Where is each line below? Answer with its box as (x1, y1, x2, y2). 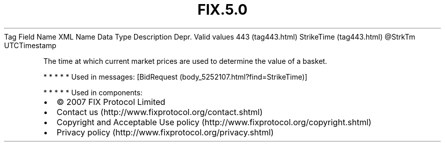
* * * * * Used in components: (43, 88, 143, 97)
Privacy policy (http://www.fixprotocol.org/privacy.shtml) (56, 127, 274, 137)
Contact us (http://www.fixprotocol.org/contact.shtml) (56, 106, 263, 117)
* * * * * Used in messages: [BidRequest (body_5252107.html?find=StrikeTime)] (43, 72, 307, 81)
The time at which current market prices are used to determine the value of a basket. (43, 56, 327, 65)
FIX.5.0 (197, 1, 248, 18)
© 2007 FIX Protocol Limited (56, 96, 166, 107)
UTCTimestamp (4, 41, 56, 50)
